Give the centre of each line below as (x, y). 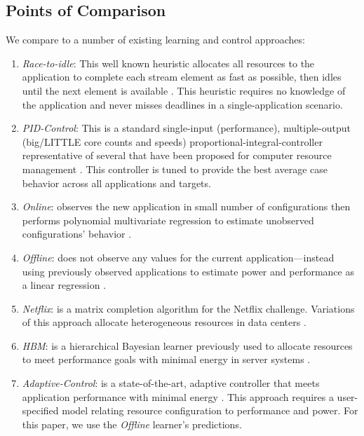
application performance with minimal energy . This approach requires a (178, 396)
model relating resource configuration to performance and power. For (210, 410)
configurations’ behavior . (77, 234)
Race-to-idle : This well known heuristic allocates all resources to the (168, 63)
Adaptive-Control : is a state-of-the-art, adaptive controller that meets (171, 383)
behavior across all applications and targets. (116, 183)
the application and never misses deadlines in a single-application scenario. (182, 104)
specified (40, 410)
